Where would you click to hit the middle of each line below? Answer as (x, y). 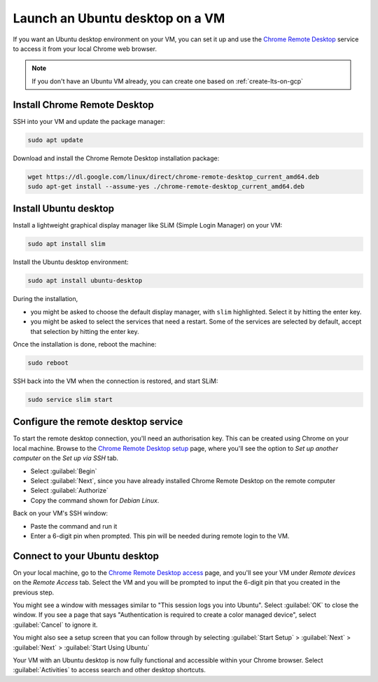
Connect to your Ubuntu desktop (86, 556)
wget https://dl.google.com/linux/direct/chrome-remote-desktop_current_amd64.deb (174, 176)
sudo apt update (56, 140)
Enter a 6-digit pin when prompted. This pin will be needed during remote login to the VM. (160, 536)
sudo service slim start (70, 399)
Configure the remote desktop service (98, 422)
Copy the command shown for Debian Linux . (95, 500)
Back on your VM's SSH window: (61, 513)
